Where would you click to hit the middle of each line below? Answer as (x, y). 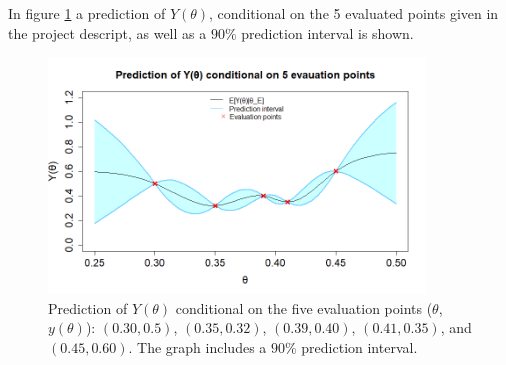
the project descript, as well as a (107, 32)
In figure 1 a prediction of (87, 13)
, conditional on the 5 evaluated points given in (354, 13)
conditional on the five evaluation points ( (304, 307)
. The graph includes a (197, 346)
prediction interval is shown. (327, 32)
